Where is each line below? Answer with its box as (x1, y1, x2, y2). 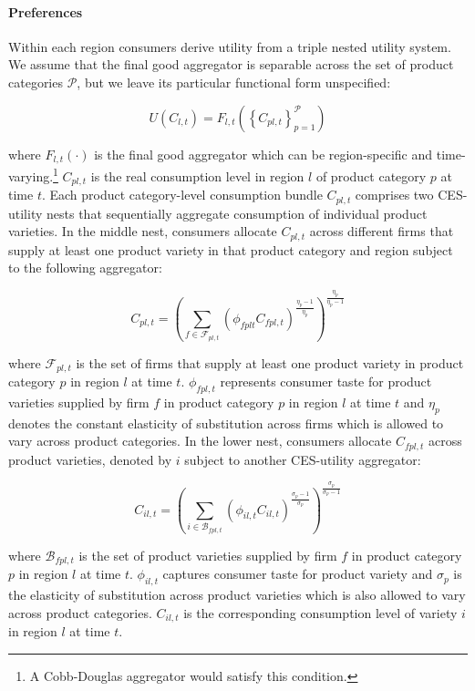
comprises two (355, 185, 434, 204)
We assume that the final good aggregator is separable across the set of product (8, 55, 454, 74)
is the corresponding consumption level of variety (183, 603, 458, 622)
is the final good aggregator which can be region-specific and (94, 144, 433, 163)
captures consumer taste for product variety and (162, 564, 433, 583)
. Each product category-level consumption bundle (41, 185, 323, 204)
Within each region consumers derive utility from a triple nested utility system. (8, 36, 451, 56)
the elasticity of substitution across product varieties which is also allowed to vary (8, 584, 466, 603)
